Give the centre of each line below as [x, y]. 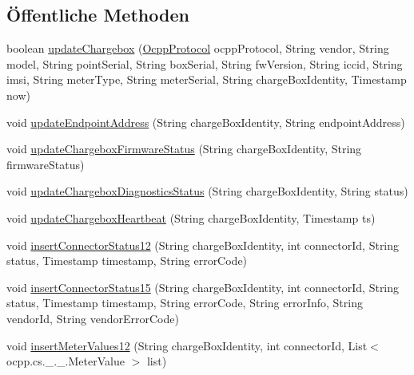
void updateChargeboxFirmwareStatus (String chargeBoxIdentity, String [184, 149]
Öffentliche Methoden [98, 15]
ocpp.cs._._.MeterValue [66, 361]
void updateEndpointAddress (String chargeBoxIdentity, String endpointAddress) [206, 122]
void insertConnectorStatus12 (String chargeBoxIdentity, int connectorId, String [203, 245]
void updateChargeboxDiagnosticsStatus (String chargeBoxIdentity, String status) [207, 191]
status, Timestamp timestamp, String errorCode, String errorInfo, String [185, 303]
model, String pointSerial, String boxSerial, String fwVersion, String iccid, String [205, 63]
